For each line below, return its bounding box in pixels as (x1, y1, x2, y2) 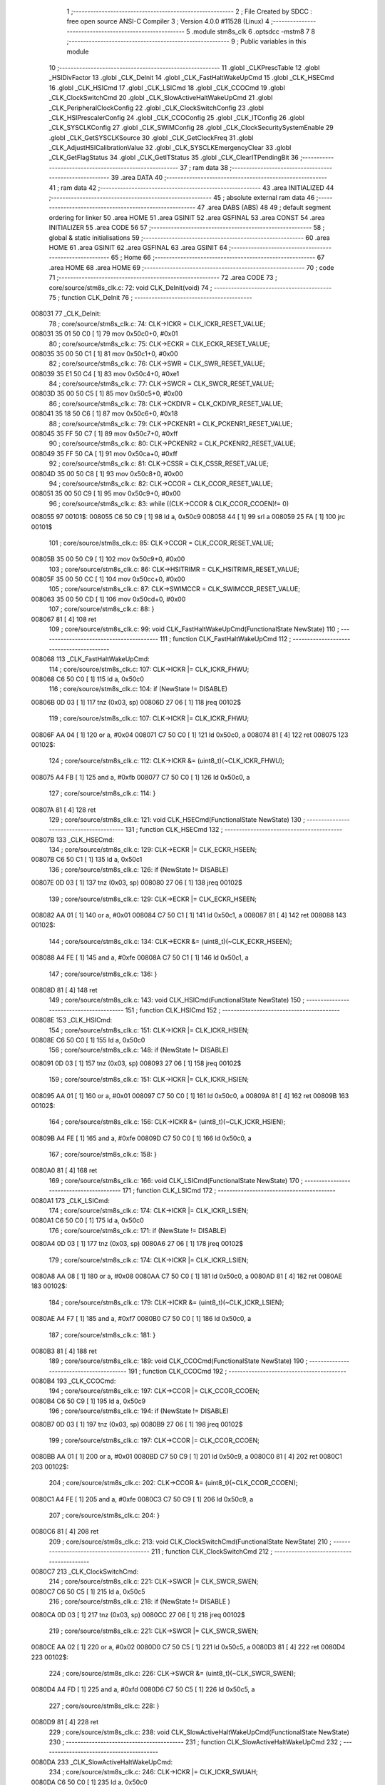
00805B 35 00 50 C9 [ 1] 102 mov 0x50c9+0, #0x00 (31, 555, 185, 563)
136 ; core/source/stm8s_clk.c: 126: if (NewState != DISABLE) (48, 865, 229, 874)
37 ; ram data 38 (179, 163, 228, 171)
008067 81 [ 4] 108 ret (31, 615, 97, 623)
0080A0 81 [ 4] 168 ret (31, 1166, 98, 1175)
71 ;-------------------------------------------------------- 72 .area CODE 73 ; (48, 273, 277, 282)
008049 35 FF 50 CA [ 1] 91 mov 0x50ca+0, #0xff (31, 449, 178, 458)
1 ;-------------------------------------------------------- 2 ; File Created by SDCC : (66, 7, 313, 16)
